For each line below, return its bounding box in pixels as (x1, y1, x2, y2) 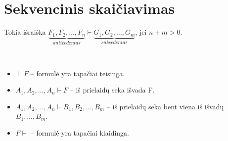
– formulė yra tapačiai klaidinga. (30, 127, 130, 138)
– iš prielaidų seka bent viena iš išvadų (106, 101, 224, 111)
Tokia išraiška (4, 27, 46, 37)
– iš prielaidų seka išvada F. (70, 85, 155, 95)
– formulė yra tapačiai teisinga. (30, 68, 125, 78)
